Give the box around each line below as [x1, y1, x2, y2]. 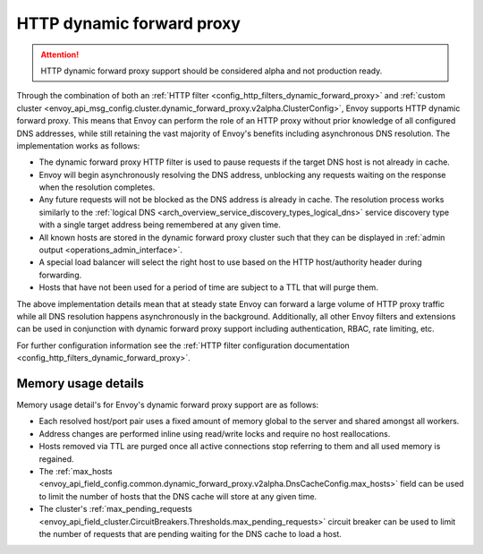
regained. [38, 453, 75, 465]
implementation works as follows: [16, 140, 140, 151]
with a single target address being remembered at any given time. [38, 219, 282, 230]
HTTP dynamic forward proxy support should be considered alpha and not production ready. [40, 65, 383, 76]
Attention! [40, 49, 80, 60]
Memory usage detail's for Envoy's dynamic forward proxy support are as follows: [16, 399, 319, 411]
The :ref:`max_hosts [38, 466, 113, 476]
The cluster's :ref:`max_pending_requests [38, 504, 192, 515]
